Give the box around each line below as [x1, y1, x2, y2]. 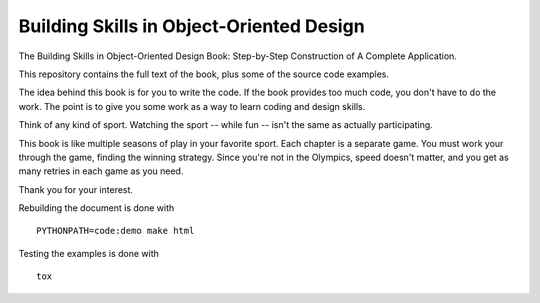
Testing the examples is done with [18, 247, 160, 259]
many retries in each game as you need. [18, 165, 184, 177]
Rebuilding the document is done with [18, 202, 175, 214]
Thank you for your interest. [18, 183, 134, 195]
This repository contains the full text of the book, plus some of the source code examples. [18, 68, 390, 80]
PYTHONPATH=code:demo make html [36, 225, 195, 237]
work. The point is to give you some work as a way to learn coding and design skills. [18, 100, 366, 112]
